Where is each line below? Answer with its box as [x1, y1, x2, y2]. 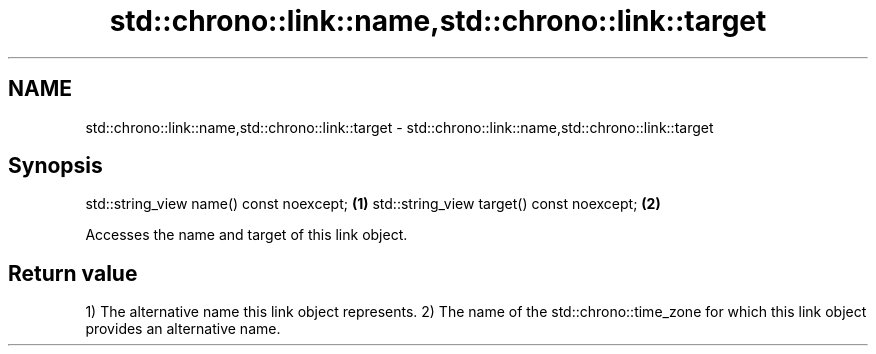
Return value [8, 260, 138, 286]
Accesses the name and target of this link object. [85, 226, 408, 244]
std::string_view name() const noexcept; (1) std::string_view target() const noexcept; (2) [85, 195, 661, 213]
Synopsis [8, 153, 103, 179]
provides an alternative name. [85, 320, 281, 338]
